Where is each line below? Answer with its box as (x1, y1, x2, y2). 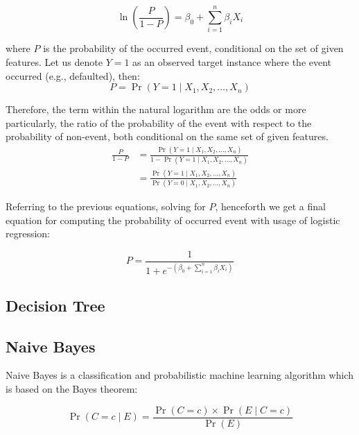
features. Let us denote (6, 54, 103, 69)
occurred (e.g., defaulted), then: (6, 68, 140, 83)
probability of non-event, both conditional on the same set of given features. (6, 129, 329, 144)
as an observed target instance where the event (132, 54, 332, 69)
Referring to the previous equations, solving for (6, 199, 206, 214)
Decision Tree (6, 294, 105, 316)
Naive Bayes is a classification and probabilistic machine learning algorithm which (6, 368, 353, 382)
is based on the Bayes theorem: (6, 381, 138, 395)
